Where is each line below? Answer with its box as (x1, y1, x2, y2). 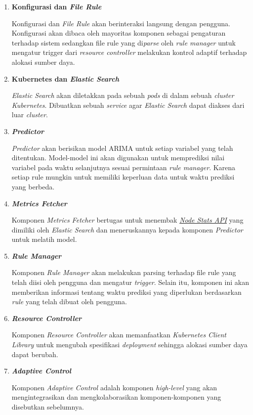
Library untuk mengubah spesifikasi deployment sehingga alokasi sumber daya (11, 339, 248, 350)
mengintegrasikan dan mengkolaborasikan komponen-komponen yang (11, 392, 221, 402)
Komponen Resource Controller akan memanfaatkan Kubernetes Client (11, 329, 226, 340)
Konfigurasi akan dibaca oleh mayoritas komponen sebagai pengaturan (11, 28, 226, 38)
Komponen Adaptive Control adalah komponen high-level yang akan (11, 382, 217, 392)
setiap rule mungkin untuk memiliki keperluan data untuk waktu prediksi (11, 172, 235, 182)
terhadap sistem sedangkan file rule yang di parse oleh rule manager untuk (11, 37, 236, 47)
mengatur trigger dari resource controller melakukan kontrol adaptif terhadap (11, 47, 247, 57)
